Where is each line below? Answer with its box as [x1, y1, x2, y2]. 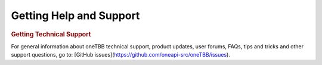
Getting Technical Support [11, 30, 91, 38]
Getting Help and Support [11, 9, 140, 22]
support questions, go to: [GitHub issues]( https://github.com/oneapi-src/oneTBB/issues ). [11, 51, 231, 58]
